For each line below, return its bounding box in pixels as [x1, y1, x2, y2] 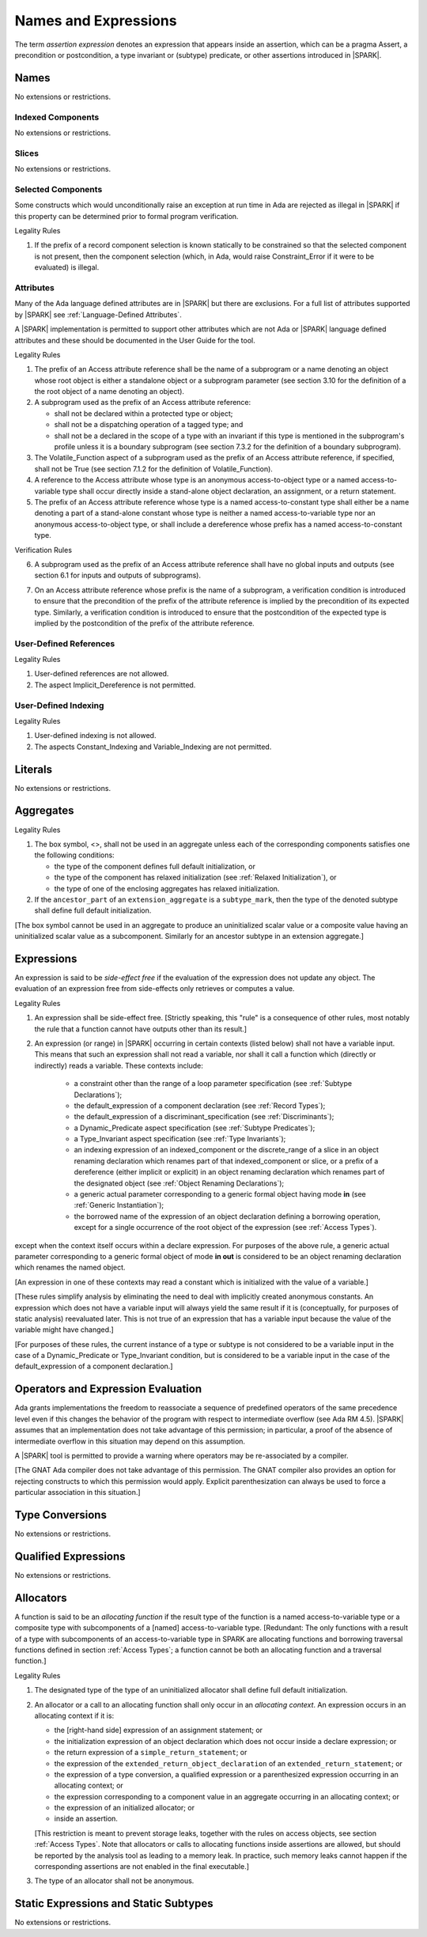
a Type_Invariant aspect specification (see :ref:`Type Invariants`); [74, 1134, 286, 1144]
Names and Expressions [14, 12, 177, 29]
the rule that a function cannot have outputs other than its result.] [34, 1024, 248, 1034]
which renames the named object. [14, 1262, 126, 1273]
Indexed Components [14, 112, 100, 123]
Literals [14, 762, 53, 776]
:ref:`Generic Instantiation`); [74, 1201, 164, 1210]
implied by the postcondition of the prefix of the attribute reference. [34, 618, 255, 628]
